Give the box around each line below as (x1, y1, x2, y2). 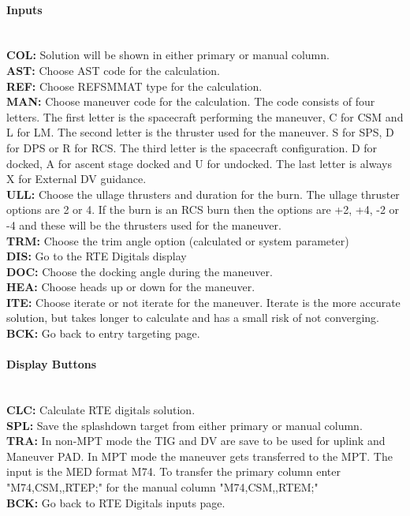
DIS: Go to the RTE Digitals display (6, 248, 187, 264)
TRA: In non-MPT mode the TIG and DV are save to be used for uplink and (6, 432, 386, 449)
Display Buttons (6, 356, 97, 372)
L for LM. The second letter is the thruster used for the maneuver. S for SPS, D (6, 124, 394, 140)
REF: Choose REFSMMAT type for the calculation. (6, 77, 263, 94)
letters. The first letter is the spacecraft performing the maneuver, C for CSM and (6, 108, 404, 125)
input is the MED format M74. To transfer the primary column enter (6, 463, 341, 480)
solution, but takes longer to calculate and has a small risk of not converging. (6, 309, 380, 326)
